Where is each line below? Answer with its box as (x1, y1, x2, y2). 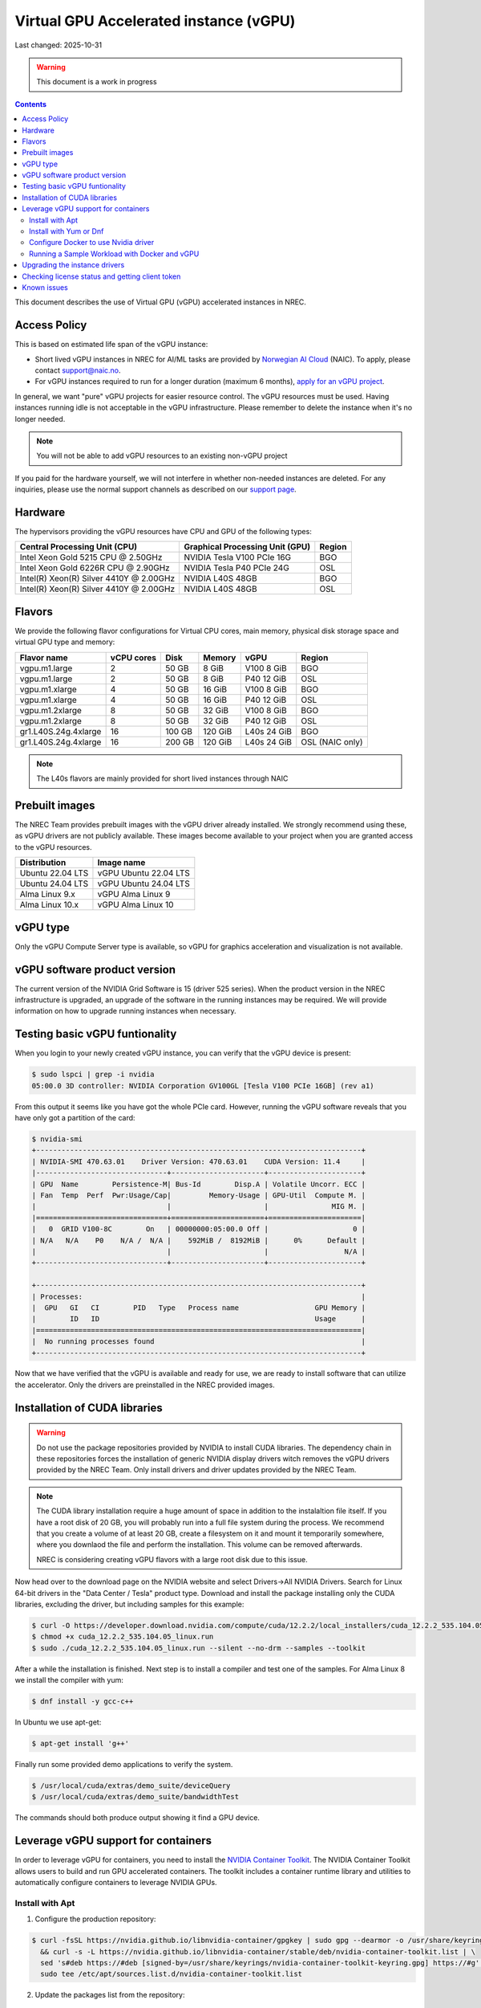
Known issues (22, 282, 68, 292)
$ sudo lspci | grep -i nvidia (31, 1070, 156, 1080)
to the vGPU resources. (14, 842, 92, 851)
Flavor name (19, 651, 68, 663)
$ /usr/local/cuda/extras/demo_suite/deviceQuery (31, 1781, 231, 1790)
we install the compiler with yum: (14, 1675, 124, 1685)
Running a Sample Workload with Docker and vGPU (29, 249, 200, 259)
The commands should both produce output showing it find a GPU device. (14, 1813, 261, 1822)
